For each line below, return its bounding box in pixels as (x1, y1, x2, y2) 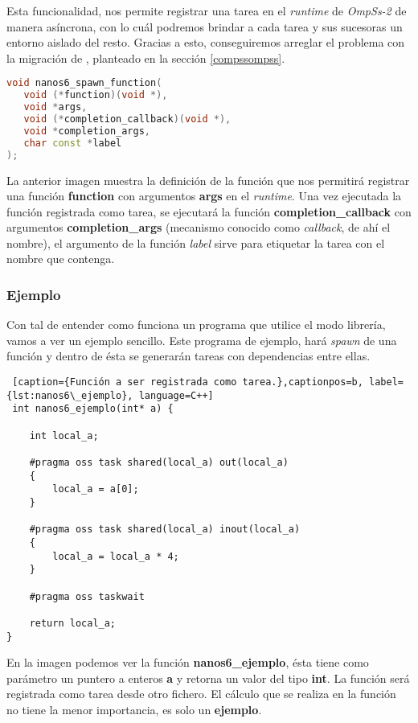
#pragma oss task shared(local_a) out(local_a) (29, 457, 289, 468)
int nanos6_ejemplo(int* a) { (12, 403, 174, 415)
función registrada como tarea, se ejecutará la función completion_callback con (6, 203, 412, 220)
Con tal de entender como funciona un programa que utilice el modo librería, (6, 316, 386, 333)
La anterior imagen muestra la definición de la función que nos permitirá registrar (6, 171, 410, 188)
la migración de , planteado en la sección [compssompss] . (6, 49, 285, 66)
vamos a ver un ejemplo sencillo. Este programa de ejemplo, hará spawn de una (6, 331, 397, 348)
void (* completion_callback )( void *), (23, 113, 232, 125)
